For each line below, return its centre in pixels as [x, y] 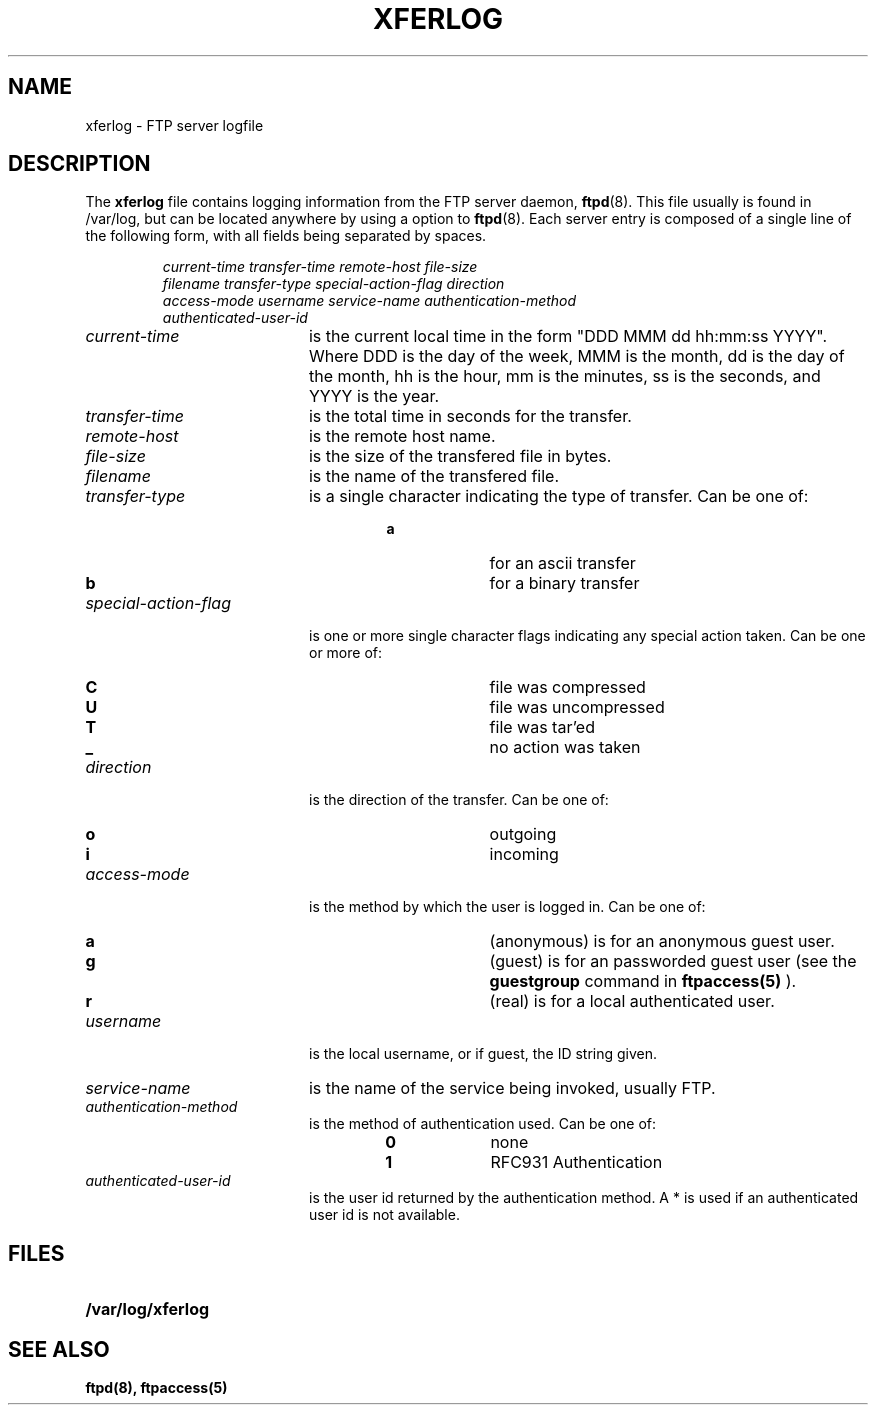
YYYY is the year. [374, 396]
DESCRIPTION [79, 164]
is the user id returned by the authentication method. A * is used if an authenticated [584, 1198]
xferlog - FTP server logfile [174, 125]
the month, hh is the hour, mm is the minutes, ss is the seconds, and [564, 376]
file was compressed [567, 687]
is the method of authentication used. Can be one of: [483, 1124]
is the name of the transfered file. [434, 476]
